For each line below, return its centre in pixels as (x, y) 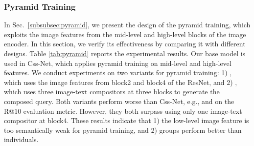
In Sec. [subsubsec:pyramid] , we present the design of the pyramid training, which (127, 25)
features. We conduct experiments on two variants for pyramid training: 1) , (118, 73)
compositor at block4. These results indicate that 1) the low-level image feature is (127, 120)
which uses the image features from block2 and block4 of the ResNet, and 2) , (121, 82)
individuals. (21, 139)
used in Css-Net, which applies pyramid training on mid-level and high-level (118, 63)
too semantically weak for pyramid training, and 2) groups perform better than (123, 130)
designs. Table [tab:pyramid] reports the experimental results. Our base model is (125, 53)
